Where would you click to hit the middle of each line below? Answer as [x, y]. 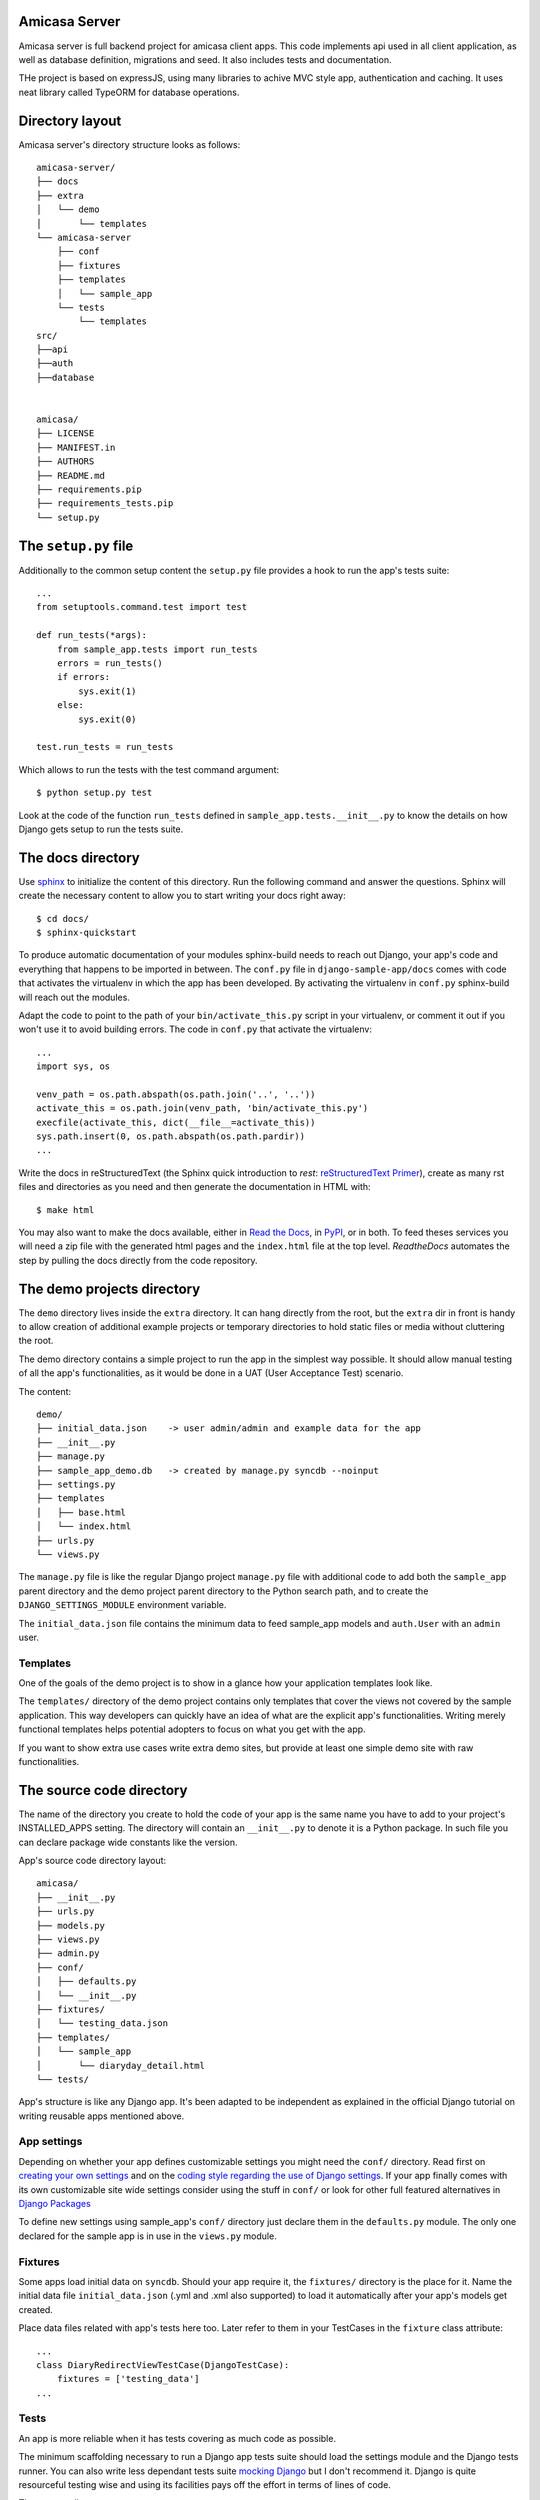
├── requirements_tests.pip [105, 503]
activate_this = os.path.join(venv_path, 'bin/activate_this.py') [202, 1108]
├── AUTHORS [65, 461]
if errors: [83, 677]
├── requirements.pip [89, 489]
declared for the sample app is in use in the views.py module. [147, 2236]
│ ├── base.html [81, 1512]
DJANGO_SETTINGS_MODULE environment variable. [122, 1605]
